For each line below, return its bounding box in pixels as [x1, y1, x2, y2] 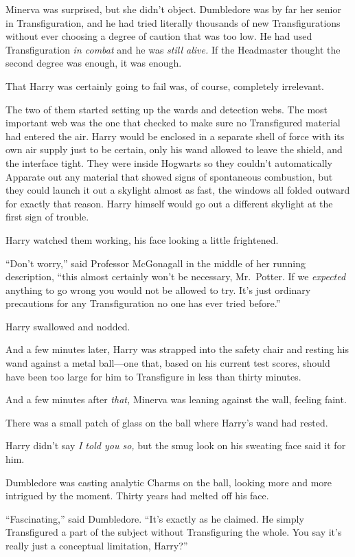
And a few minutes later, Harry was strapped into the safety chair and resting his [5, 342, 350, 356]
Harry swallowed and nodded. [5, 319, 130, 333]
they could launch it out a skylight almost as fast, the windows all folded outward [5, 183, 350, 197]
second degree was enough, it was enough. [5, 56, 182, 70]
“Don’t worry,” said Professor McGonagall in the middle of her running [5, 255, 306, 270]
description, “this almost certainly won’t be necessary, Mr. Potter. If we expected [5, 269, 346, 284]
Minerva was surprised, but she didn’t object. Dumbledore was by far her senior [5, 2, 342, 16]
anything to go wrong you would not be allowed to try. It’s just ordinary [5, 282, 311, 297]
